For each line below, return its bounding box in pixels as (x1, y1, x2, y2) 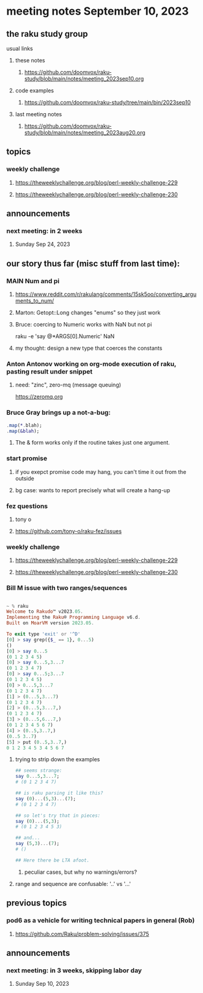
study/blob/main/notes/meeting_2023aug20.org (24, 129, 146, 136)
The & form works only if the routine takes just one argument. (15, 439, 170, 446)
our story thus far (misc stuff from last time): (6, 258, 180, 268)
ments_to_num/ (15, 297, 54, 305)
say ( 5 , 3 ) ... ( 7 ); (15, 841, 60, 847)
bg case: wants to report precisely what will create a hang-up (15, 486, 171, 493)
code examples (15, 87, 54, 94)
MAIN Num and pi (6, 276, 60, 285)
